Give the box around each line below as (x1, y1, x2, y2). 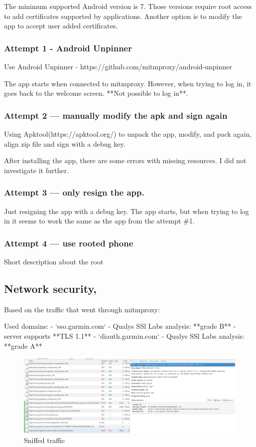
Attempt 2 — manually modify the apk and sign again (4, 109, 228, 121)
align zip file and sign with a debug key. (4, 138, 126, 149)
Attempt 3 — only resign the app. (4, 186, 144, 199)
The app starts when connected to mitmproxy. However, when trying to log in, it (4, 78, 252, 88)
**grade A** (4, 340, 42, 351)
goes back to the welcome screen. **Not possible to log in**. (4, 88, 188, 98)
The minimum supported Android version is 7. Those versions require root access (4, 1, 252, 11)
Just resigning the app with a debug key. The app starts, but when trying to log (4, 206, 249, 216)
